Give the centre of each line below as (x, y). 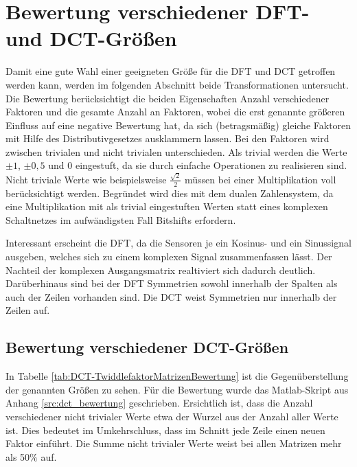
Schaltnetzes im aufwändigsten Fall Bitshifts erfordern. (121, 219)
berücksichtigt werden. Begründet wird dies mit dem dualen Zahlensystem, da (170, 193)
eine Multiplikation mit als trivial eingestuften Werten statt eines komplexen (167, 206)
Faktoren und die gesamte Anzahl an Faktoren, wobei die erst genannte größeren (175, 112)
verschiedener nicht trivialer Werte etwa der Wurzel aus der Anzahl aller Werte (172, 416)
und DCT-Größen (91, 38)
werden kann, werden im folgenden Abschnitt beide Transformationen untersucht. (177, 84)
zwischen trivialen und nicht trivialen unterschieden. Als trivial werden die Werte (176, 151)
